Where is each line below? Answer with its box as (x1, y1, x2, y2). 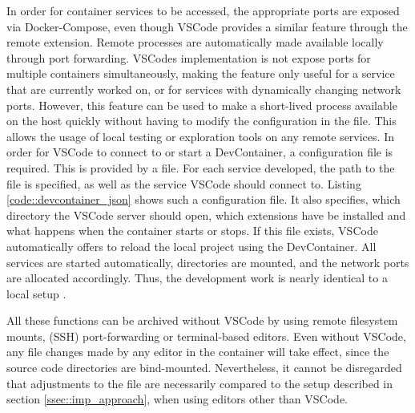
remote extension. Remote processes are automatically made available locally (6, 34, 384, 51)
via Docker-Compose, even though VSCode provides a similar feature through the (6, 18, 408, 34)
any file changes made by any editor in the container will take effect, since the (6, 343, 389, 360)
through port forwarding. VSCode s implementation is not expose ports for (6, 49, 371, 66)
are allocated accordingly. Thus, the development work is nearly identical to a (6, 269, 388, 286)
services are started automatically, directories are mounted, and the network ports (6, 253, 409, 270)
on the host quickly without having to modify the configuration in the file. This (6, 112, 397, 129)
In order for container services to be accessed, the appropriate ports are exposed (6, 2, 400, 18)
